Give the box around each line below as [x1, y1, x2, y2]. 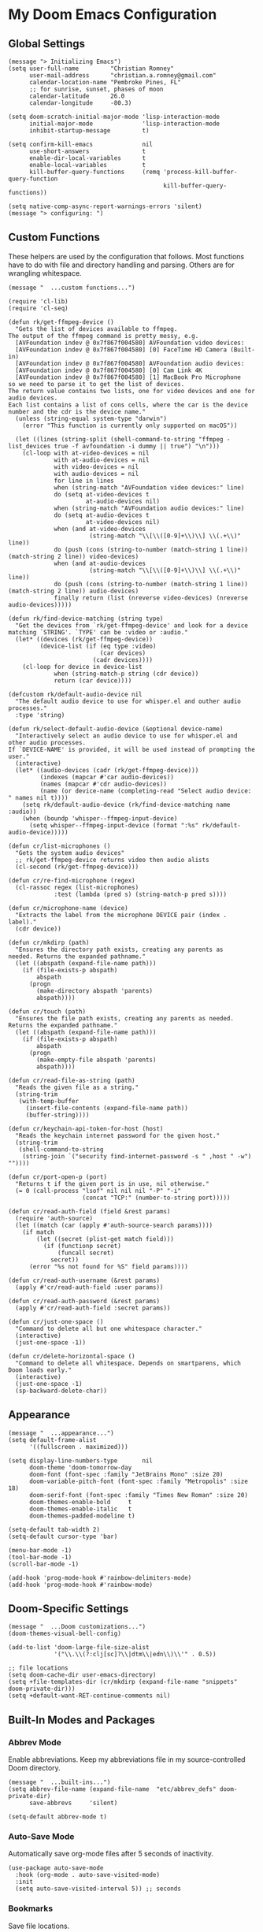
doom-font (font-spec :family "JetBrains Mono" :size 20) [28, 1470, 224, 1478]
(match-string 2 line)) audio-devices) [8, 587, 139, 595]
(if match [22, 1228, 55, 1236]
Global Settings [8, 37, 85, 50]
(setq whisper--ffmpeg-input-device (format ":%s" [28, 821, 199, 829]
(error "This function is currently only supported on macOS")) [22, 422, 238, 429]
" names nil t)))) [8, 793, 69, 801]
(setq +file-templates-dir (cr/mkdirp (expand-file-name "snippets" [8, 1678, 238, 1686]
